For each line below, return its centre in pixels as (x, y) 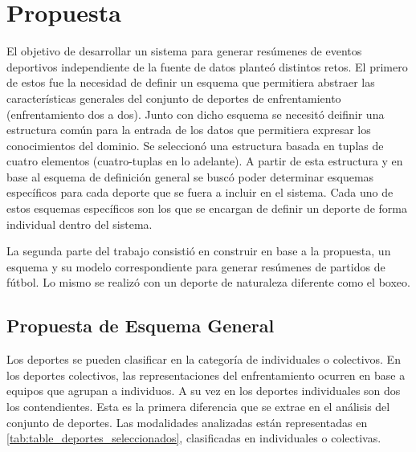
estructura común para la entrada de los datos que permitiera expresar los (189, 130)
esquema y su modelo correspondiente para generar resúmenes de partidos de (196, 266)
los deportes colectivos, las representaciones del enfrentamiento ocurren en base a (206, 375)
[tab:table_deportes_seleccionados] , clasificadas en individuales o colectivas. (194, 438)
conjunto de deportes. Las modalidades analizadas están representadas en (187, 422)
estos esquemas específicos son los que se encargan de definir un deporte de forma (207, 208)
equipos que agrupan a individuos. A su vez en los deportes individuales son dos (204, 391)
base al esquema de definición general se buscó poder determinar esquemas (190, 176)
